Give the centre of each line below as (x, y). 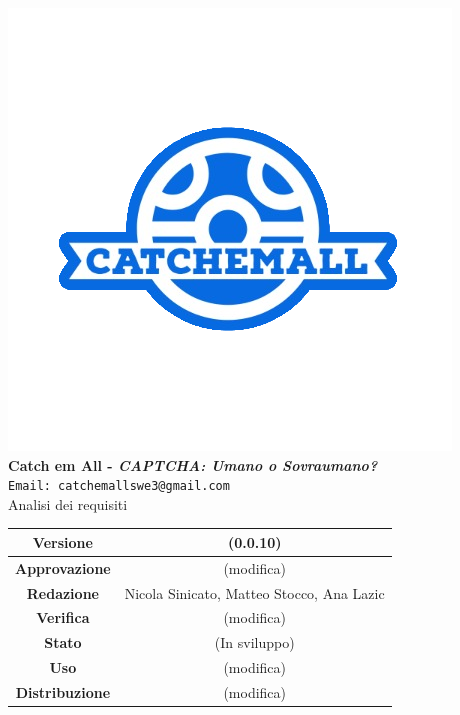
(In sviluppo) (254, 642)
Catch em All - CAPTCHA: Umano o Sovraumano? (193, 464)
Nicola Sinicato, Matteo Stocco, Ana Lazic (254, 592)
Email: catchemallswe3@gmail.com (119, 486)
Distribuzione (63, 692)
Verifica (63, 617)
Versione (62, 541)
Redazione (62, 592)
